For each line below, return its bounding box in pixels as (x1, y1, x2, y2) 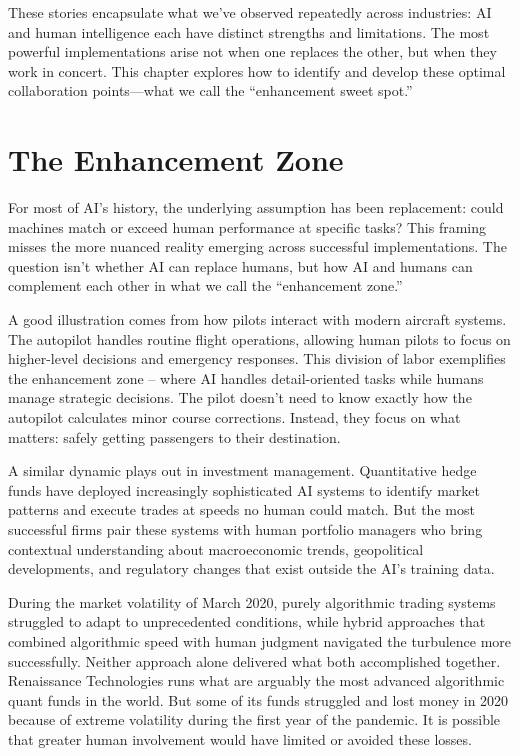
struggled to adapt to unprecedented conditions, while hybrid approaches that (8, 611, 486, 632)
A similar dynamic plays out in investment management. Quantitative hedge (8, 460, 477, 481)
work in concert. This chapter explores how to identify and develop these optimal (8, 60, 506, 81)
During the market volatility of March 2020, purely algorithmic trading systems (8, 591, 496, 612)
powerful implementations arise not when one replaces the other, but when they (8, 41, 497, 62)
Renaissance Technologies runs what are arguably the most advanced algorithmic (8, 670, 505, 691)
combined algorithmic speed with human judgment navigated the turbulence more (8, 630, 512, 651)
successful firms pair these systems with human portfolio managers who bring (8, 519, 483, 539)
